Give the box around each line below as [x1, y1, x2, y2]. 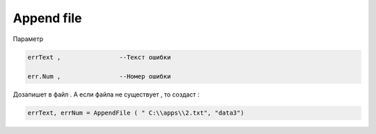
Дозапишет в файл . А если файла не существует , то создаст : [13, 90, 200, 99]
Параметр [13, 35, 44, 43]
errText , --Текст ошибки [27, 53, 171, 61]
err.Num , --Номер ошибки [27, 73, 171, 81]
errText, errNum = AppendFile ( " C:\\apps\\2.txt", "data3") [27, 109, 244, 117]
